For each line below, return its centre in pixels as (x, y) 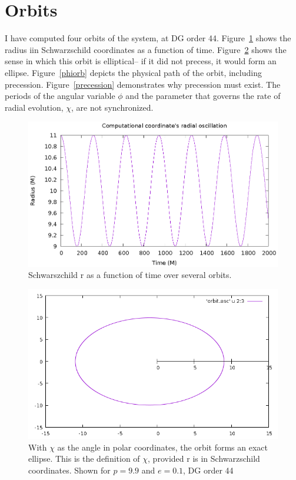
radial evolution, (34, 107)
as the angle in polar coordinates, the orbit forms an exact (163, 447)
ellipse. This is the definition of (84, 459)
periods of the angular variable (60, 96)
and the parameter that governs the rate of (203, 96)
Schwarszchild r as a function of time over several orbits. (130, 275)
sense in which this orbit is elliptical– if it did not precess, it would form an (141, 61)
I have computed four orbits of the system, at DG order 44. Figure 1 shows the (148, 38)
